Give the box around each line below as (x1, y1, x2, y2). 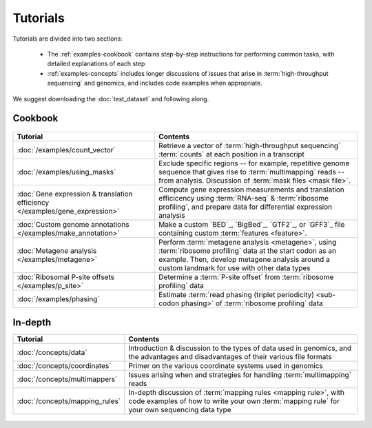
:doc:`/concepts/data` (17, 348, 87, 358)
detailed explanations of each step (47, 59, 145, 68)
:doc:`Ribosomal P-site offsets (17, 272, 115, 282)
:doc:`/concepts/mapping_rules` (17, 396, 121, 406)
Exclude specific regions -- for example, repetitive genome (158, 159, 350, 168)
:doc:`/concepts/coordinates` (17, 361, 112, 371)
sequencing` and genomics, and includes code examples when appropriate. (47, 79, 263, 88)
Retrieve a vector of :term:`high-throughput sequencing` (158, 141, 341, 150)
